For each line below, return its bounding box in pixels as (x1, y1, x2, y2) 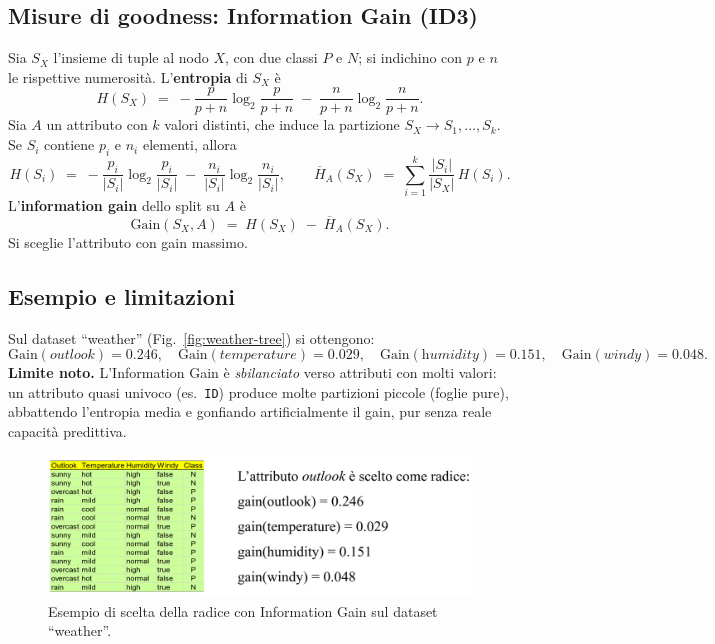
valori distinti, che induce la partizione (164, 114, 400, 135)
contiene (44, 134, 95, 155)
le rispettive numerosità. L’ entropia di (8, 66, 248, 87)
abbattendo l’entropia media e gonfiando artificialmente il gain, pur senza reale (8, 401, 492, 422)
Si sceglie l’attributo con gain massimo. (8, 231, 248, 252)
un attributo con (46, 114, 148, 135)
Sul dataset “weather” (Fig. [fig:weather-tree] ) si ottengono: (8, 327, 375, 348)
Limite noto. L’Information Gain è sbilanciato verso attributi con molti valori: (8, 362, 497, 383)
